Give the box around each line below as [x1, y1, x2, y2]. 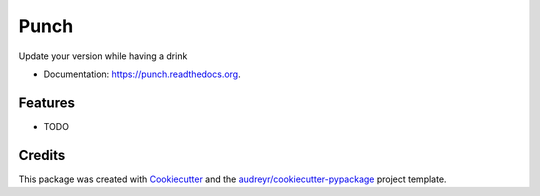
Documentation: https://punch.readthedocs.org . [43, 68, 241, 80]
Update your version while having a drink [18, 50, 188, 62]
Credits [18, 146, 66, 164]
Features [18, 94, 75, 111]
